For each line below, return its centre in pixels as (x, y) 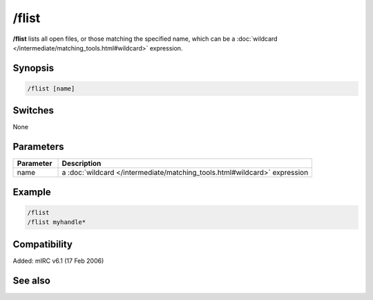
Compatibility (42, 244)
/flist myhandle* (57, 222)
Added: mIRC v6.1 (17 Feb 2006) (58, 261)
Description (82, 164)
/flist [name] (51, 88)
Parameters (38, 147)
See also (32, 280)
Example (32, 192)
